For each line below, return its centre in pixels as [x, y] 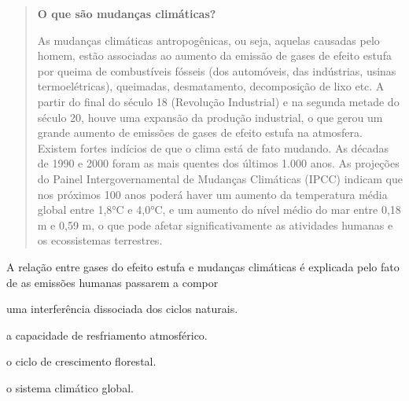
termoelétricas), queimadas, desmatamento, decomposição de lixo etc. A [211, 86]
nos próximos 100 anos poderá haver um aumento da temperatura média [212, 194]
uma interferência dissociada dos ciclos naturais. [122, 309]
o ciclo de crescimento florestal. [81, 361]
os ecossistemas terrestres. [100, 240]
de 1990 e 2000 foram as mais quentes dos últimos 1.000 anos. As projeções [218, 163]
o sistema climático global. [70, 387]
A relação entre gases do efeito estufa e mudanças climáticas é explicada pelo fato [203, 266]
